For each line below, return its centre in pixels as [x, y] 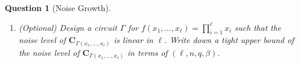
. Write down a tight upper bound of [229, 40]
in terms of [147, 52]
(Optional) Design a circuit [68, 27]
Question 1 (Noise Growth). [58, 8]
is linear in [133, 40]
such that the [258, 27]
